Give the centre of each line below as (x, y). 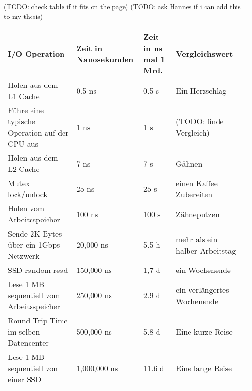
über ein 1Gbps (34, 245)
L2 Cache (24, 169)
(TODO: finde (200, 121)
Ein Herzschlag (201, 90)
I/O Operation (36, 53)
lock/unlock (28, 194)
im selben (24, 332)
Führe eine (26, 110)
